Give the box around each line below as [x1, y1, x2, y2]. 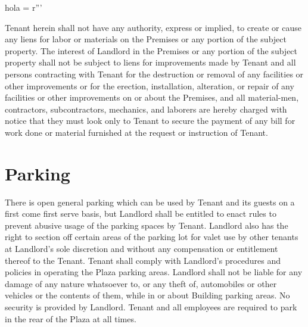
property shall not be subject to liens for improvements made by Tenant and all [5, 56, 296, 68]
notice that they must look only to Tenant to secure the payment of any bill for [5, 114, 295, 127]
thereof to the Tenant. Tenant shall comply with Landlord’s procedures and [5, 254, 281, 266]
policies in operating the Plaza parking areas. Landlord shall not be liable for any [5, 266, 303, 278]
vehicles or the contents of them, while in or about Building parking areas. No [5, 289, 290, 301]
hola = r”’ [5, 1, 42, 13]
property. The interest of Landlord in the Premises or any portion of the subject [5, 44, 298, 57]
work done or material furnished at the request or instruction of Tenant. [5, 126, 268, 138]
